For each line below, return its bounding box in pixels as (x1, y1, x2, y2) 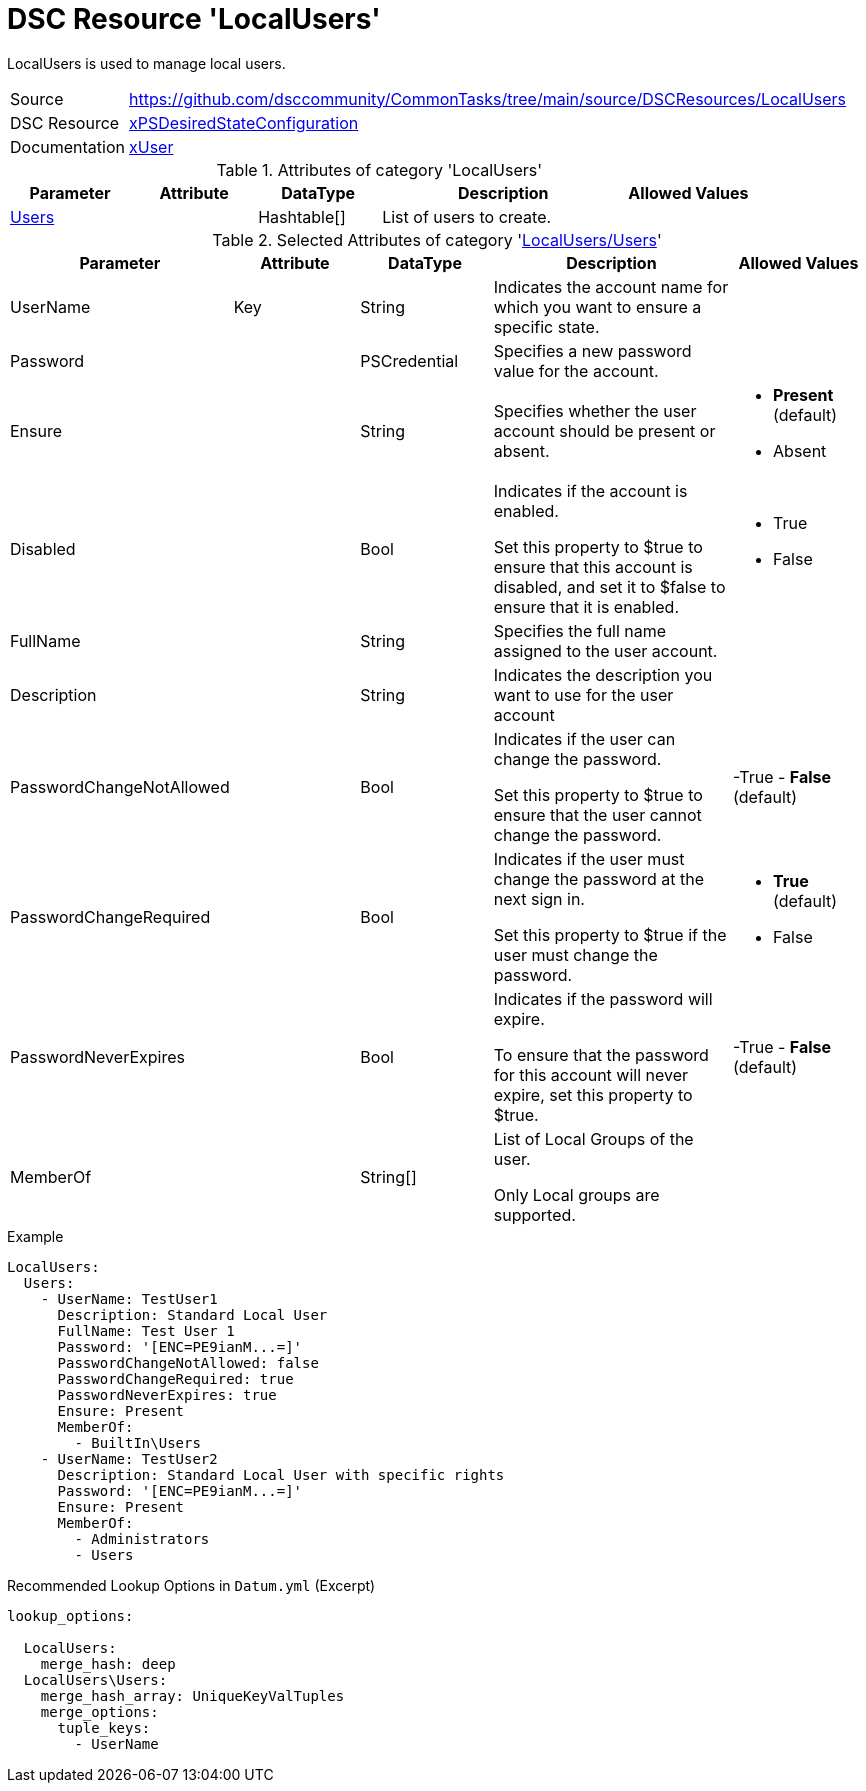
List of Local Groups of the (493, 1128, 694, 1149)
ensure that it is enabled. (493, 596, 680, 617)
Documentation (10, 136, 125, 157)
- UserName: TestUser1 (40, 1290, 218, 1307)
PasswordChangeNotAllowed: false (57, 1354, 319, 1371)
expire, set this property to (493, 1084, 693, 1105)
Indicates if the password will (493, 988, 713, 1009)
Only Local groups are (493, 1184, 660, 1205)
